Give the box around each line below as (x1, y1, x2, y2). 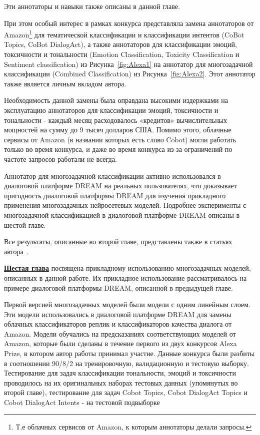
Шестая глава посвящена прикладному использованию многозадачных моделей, (4, 263, 251, 273)
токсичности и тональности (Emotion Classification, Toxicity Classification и (4, 49, 239, 59)
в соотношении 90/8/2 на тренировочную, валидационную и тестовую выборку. (4, 358, 249, 368)
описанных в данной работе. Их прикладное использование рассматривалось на (4, 272, 247, 283)
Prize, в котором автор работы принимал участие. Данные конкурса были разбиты (4, 348, 255, 359)
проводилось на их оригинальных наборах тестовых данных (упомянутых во (4, 377, 238, 388)
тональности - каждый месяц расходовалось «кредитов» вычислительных (4, 114, 227, 125)
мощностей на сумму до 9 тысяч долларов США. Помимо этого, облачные (4, 124, 231, 135)
